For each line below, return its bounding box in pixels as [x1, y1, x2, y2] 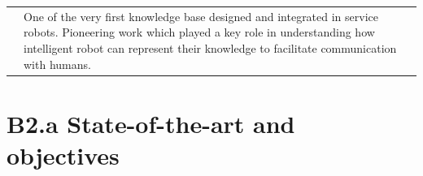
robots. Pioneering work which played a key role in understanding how [24, 24, 375, 41]
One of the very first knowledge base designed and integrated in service [24, 7, 379, 24]
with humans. [24, 55, 91, 72]
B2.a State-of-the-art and [7, 106, 295, 140]
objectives [7, 139, 120, 171]
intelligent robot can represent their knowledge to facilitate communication [24, 39, 397, 56]
